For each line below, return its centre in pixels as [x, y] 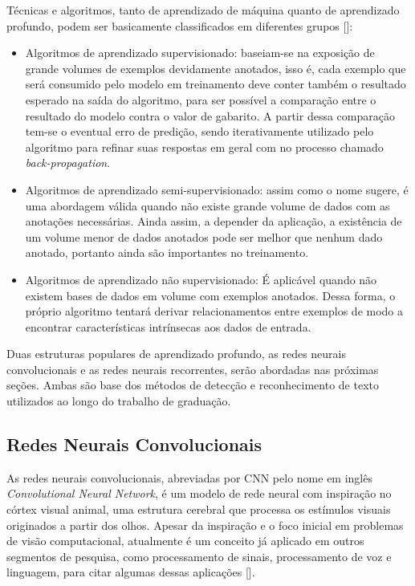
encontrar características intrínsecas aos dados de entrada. [168, 326]
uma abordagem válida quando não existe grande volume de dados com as [207, 205]
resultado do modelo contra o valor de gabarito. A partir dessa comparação [210, 115]
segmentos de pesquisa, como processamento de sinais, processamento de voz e [199, 556]
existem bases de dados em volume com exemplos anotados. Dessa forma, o [210, 295]
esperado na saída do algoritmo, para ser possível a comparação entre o [201, 99]
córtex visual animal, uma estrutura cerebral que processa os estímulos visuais [199, 509]
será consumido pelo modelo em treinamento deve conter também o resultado [216, 84]
